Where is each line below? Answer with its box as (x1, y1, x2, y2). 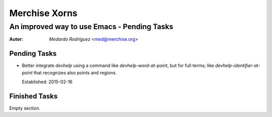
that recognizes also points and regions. (33, 69, 117, 75)
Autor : (9, 36, 24, 42)
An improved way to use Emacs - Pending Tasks (9, 22, 174, 31)
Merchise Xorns (9, 8, 78, 19)
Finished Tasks (9, 92, 58, 100)
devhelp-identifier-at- (215, 63, 260, 69)
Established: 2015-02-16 (22, 79, 73, 85)
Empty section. (9, 105, 41, 111)
